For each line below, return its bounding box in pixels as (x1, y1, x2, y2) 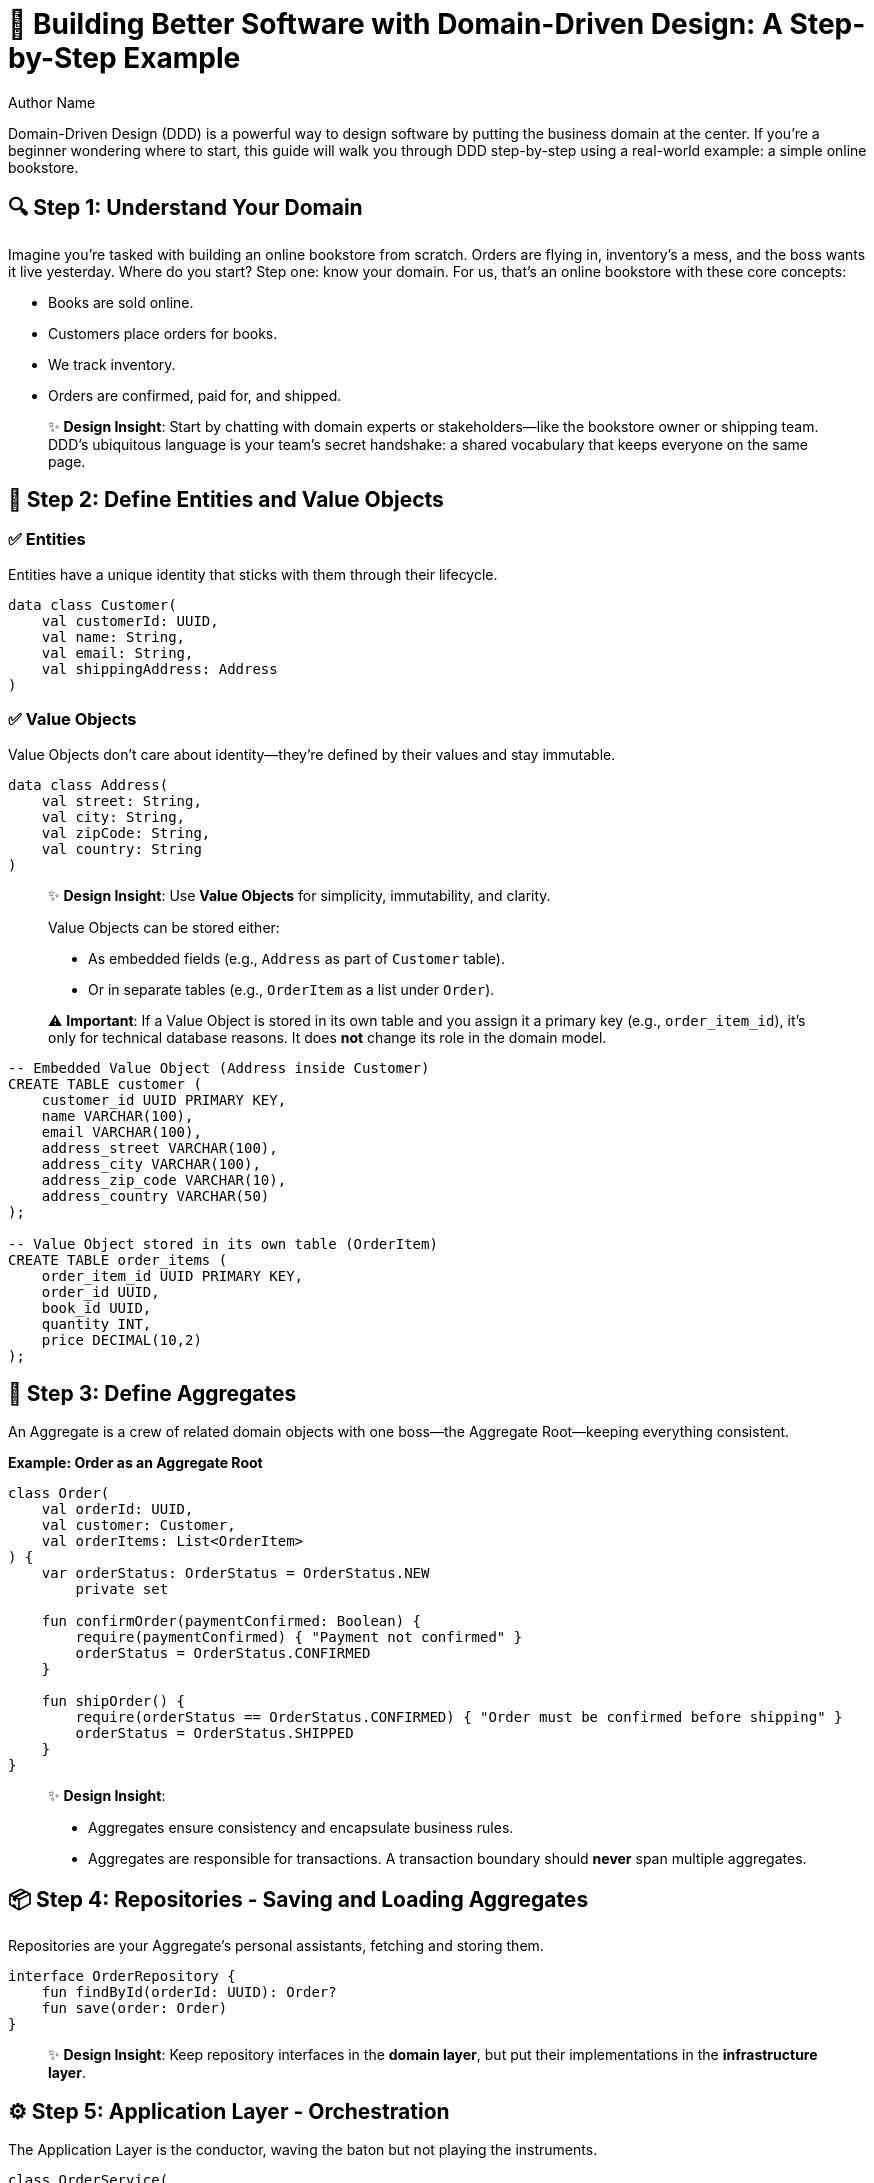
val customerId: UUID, (41, 612, 219, 629)
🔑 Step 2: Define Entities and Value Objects (8, 487, 444, 513)
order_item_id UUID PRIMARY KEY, (41, 1267, 304, 1284)
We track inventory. (48, 355, 176, 373)
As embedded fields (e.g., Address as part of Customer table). (88, 949, 505, 967)
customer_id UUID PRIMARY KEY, (41, 1091, 287, 1108)
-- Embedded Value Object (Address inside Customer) (8, 1059, 430, 1076)
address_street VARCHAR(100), (41, 1139, 278, 1156)
